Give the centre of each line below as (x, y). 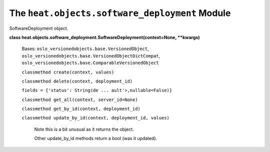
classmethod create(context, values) (68, 72)
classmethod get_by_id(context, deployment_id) (81, 109)
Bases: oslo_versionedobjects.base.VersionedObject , (85, 49)
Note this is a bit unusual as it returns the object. (84, 129)
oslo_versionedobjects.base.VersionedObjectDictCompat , (91, 55)
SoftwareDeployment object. (39, 28)
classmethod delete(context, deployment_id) (77, 81)
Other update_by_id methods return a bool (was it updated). (96, 138)
